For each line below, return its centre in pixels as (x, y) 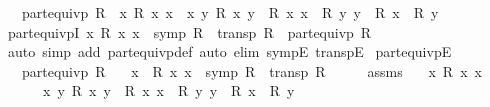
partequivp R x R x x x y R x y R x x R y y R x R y (230, 12)
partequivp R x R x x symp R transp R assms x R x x (251, 70)
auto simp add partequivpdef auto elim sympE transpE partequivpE (229, 51)
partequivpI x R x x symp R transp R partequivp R (189, 31)
